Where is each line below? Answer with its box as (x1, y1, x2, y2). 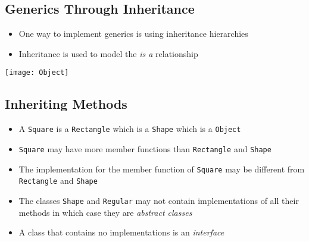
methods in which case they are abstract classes (18, 206, 192, 218)
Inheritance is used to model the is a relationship (18, 47, 198, 59)
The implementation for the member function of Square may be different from (18, 162, 305, 175)
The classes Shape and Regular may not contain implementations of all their (18, 194, 299, 206)
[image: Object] (5, 68, 69, 77)
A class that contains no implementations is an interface (18, 226, 224, 238)
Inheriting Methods (5, 95, 127, 113)
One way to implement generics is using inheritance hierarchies (18, 27, 248, 40)
